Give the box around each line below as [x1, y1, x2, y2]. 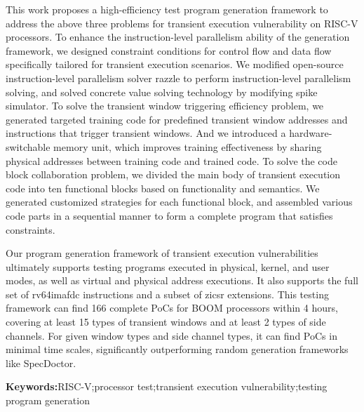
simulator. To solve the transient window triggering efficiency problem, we [6, 98, 324, 113]
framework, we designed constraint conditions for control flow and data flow [6, 43, 332, 58]
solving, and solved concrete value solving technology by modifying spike [6, 84, 318, 99]
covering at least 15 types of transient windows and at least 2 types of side [6, 314, 326, 329]
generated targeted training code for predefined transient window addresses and [6, 112, 348, 126]
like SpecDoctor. [6, 355, 76, 370]
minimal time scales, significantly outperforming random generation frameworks [6, 342, 349, 357]
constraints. [6, 222, 55, 237]
